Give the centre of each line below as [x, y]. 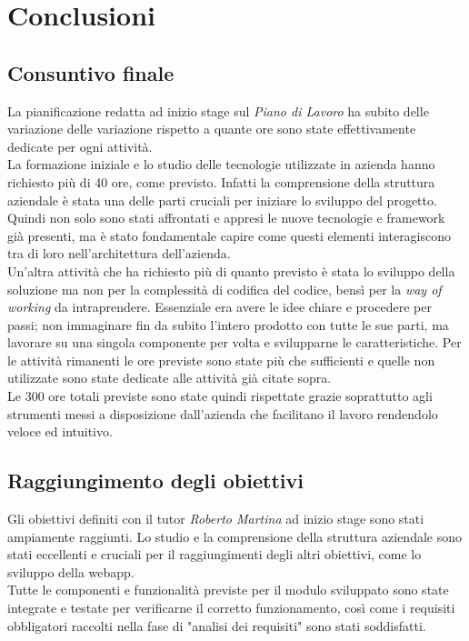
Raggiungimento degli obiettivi [155, 481]
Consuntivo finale [91, 72]
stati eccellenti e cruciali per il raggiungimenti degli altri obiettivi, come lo [215, 554]
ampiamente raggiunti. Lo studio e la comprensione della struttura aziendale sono [234, 536]
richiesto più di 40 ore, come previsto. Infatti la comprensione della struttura [221, 181]
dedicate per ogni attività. [80, 146]
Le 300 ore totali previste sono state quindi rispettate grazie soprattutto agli [220, 396]
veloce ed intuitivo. [60, 431]
